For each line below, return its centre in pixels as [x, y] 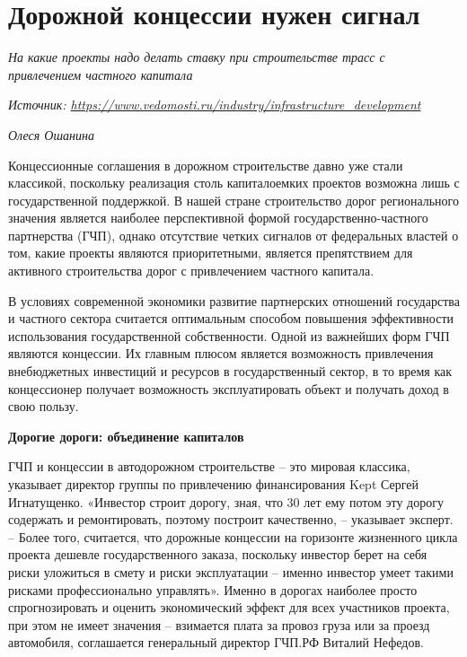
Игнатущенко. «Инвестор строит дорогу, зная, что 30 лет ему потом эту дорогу [226, 501]
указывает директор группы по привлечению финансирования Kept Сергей [213, 484]
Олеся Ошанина [51, 134]
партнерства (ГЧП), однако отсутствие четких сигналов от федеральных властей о [233, 235]
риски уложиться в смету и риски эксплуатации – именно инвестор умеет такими [231, 571]
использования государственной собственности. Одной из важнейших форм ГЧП [229, 335]
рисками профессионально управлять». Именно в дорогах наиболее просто [213, 589]
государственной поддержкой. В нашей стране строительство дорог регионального [234, 200]
